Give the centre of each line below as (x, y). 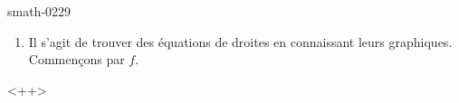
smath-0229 (39, 11)
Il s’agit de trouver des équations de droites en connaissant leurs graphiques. (240, 41)
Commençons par (76, 59)
